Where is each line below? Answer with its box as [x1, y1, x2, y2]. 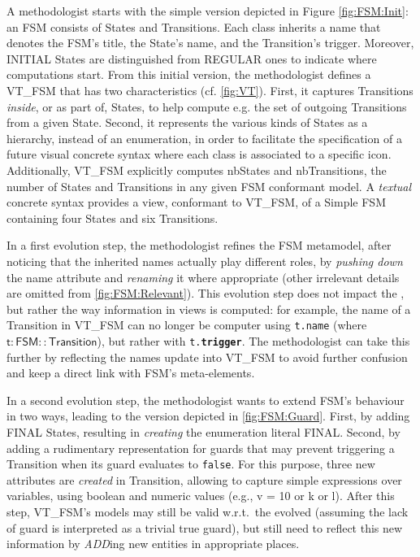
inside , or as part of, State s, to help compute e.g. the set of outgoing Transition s [6, 98, 407, 115]
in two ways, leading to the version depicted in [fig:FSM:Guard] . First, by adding [6, 407, 410, 424]
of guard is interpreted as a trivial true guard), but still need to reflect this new [6, 519, 403, 536]
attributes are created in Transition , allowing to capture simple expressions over [6, 471, 402, 488]
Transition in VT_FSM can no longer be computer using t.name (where [6, 316, 367, 333]
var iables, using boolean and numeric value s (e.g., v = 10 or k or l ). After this [6, 487, 395, 504]
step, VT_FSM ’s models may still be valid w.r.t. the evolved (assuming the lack [6, 503, 409, 520]
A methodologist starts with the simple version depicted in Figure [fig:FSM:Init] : [6, 2, 409, 19]
